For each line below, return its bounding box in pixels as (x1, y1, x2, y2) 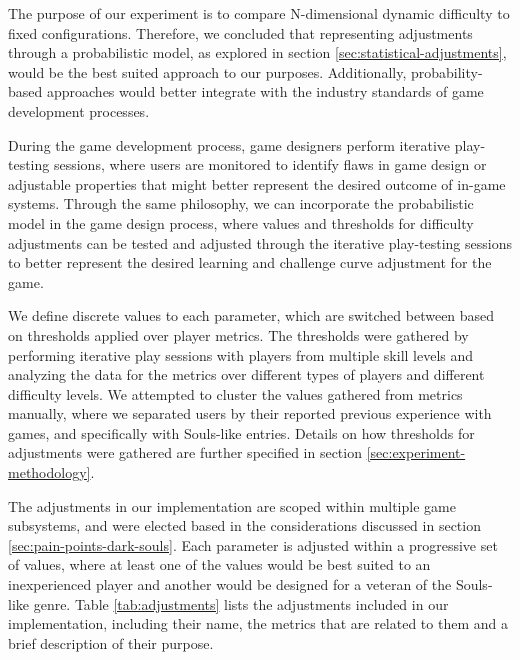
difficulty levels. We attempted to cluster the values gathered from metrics (8, 383, 463, 404)
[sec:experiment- (366, 442, 466, 463)
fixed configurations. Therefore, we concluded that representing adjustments (8, 22, 473, 43)
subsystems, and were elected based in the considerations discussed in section (8, 515, 481, 536)
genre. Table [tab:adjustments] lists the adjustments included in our (33, 593, 449, 614)
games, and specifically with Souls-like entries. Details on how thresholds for (8, 422, 475, 443)
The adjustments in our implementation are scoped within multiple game (8, 495, 456, 516)
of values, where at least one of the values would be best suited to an (8, 554, 431, 575)
